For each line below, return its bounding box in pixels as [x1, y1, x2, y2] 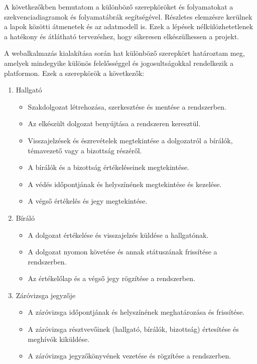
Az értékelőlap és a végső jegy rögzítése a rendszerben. [28, 273, 195, 284]
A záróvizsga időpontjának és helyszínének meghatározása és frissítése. [28, 307, 245, 317]
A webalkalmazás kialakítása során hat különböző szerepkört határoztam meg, [4, 48, 245, 58]
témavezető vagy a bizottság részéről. [28, 145, 142, 155]
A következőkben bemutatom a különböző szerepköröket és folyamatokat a [4, 2, 233, 12]
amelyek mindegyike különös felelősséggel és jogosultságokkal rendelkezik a [4, 57, 234, 68]
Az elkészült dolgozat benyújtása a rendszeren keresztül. [28, 118, 201, 129]
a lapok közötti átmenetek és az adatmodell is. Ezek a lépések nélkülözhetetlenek [4, 21, 253, 32]
